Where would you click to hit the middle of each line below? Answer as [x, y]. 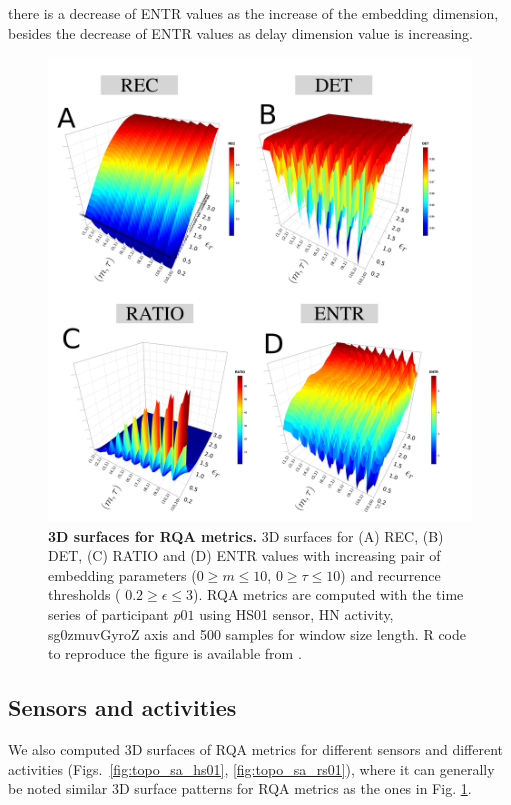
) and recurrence [390, 574]
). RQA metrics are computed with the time [328, 594]
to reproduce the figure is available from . [175, 653]
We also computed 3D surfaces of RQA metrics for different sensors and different [255, 748]
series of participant [108, 614]
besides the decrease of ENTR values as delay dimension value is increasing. [240, 32]
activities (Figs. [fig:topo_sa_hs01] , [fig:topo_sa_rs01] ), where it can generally [251, 768]
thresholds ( [84, 594]
